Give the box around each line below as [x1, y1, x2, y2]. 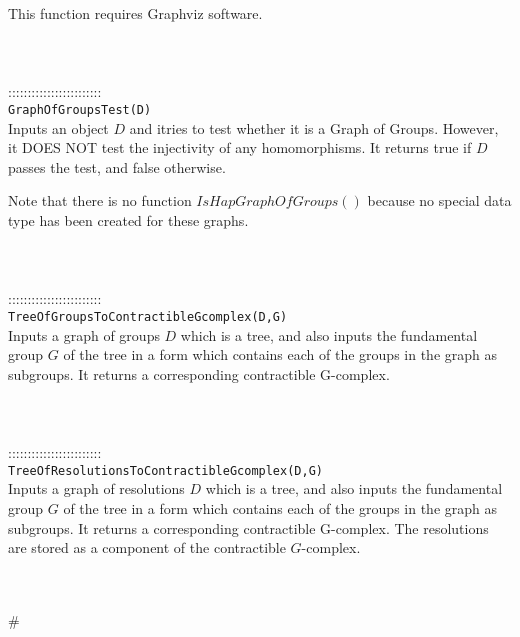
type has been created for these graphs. [8, 210, 249, 230]
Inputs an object [8, 117, 109, 138]
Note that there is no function [8, 190, 192, 211]
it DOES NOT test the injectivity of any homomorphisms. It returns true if [8, 137, 472, 158]
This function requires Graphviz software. [8, 3, 263, 23]
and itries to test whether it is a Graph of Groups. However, [129, 117, 499, 138]
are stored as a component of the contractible [8, 537, 286, 558]
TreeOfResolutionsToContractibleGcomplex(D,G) [8, 463, 323, 478]
